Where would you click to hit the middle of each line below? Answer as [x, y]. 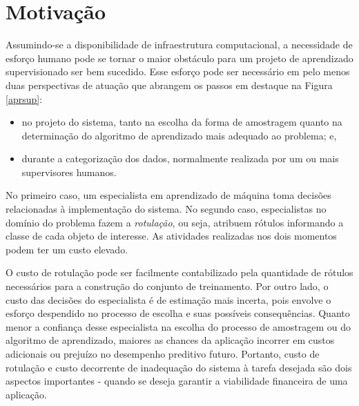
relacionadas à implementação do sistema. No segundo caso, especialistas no [166, 209]
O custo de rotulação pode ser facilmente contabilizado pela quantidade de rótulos [179, 272]
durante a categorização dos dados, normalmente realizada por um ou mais [180, 158]
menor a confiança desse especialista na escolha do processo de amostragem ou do [178, 326]
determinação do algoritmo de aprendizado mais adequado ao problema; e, [179, 135]
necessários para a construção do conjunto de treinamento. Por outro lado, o [167, 286]
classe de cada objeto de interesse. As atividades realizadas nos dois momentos [171, 236]
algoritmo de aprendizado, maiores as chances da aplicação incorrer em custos [170, 340]
